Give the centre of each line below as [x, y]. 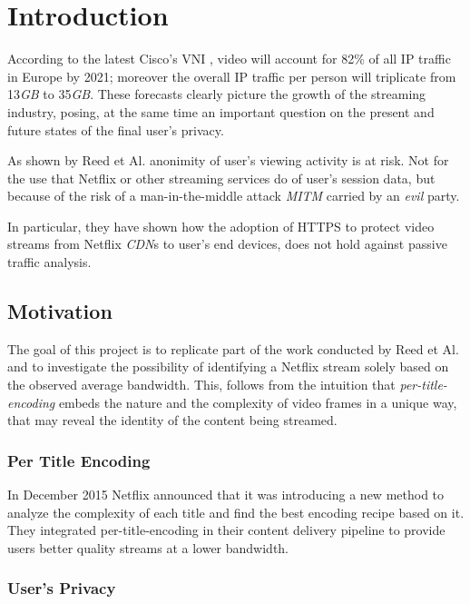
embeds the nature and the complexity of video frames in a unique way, [258, 402]
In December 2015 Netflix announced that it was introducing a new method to [226, 495]
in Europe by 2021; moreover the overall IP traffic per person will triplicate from [232, 76]
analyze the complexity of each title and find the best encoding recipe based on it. [236, 512]
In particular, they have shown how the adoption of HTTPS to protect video [221, 226]
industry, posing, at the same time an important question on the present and [221, 111]
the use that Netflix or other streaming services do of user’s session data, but [221, 178]
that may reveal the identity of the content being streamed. [172, 420]
